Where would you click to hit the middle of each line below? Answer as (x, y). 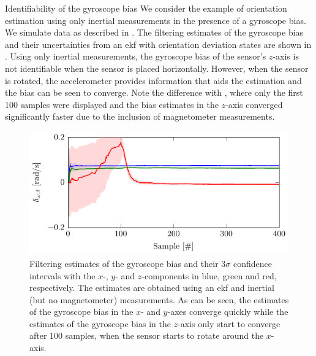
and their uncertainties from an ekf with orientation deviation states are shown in (158, 44)
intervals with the (62, 275)
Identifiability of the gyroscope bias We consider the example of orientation (146, 8)
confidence (252, 263)
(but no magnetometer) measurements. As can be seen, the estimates (159, 299)
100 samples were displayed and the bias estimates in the (112, 104)
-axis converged (254, 104)
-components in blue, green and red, (209, 275)
